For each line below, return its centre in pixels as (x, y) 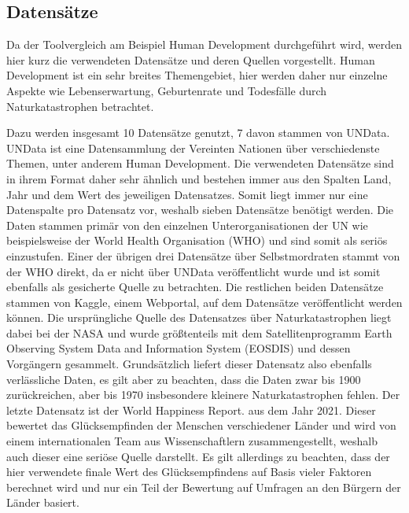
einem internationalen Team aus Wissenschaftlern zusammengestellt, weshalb (192, 441)
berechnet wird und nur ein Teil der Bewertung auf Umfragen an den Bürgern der (204, 487)
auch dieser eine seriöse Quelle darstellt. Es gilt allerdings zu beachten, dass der (198, 456)
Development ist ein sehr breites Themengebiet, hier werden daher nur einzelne (197, 75)
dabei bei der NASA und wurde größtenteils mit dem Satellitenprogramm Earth (199, 332)
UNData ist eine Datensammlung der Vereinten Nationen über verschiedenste (193, 148)
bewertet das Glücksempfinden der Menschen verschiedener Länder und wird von (201, 425)
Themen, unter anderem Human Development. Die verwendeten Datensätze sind (200, 163)
